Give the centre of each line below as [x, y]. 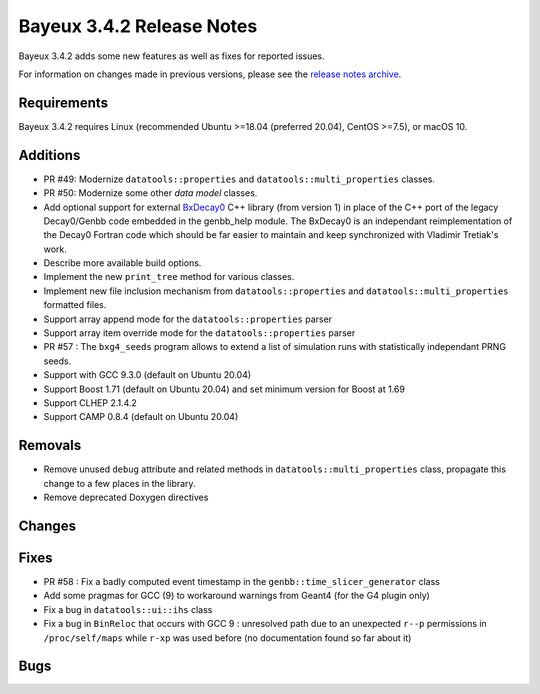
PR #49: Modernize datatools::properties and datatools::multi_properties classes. [239, 179]
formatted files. [75, 305]
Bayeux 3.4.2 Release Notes [138, 26]
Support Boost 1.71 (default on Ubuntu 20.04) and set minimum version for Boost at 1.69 [224, 389]
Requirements [63, 102]
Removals [50, 445]
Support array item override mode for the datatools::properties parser [199, 333]
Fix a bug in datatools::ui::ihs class [128, 609]
